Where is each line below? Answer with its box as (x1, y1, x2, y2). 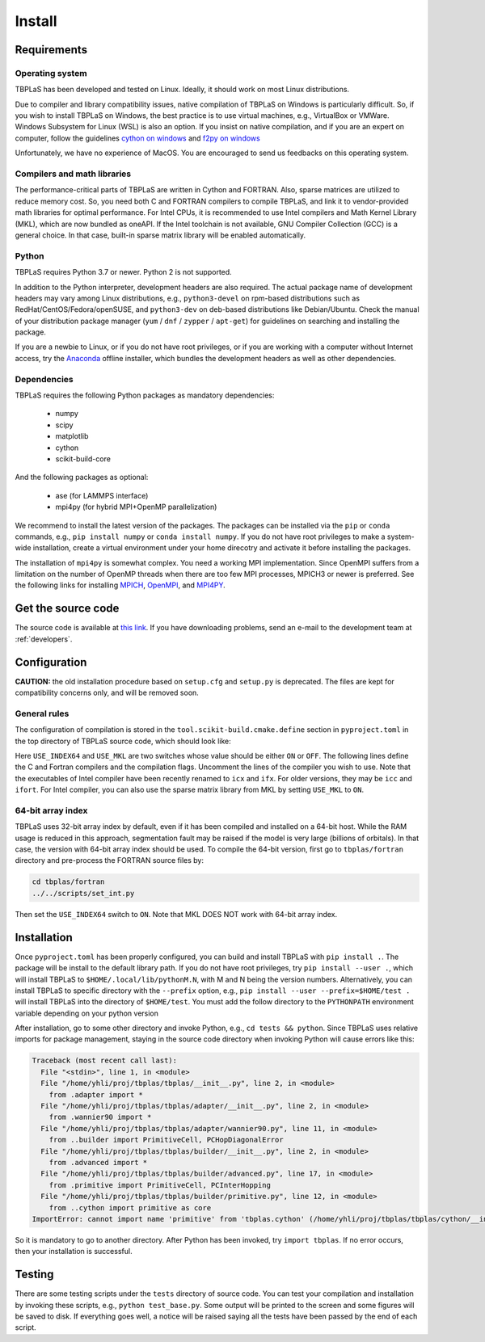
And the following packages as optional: (15, 473, 149, 482)
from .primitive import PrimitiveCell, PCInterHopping (48, 1180, 271, 1189)
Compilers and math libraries (15, 168, 132, 179)
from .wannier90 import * (48, 1113, 152, 1122)
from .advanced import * (48, 1158, 148, 1167)
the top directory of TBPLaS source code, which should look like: (15, 736, 231, 746)
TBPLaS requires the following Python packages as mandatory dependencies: (15, 390, 275, 400)
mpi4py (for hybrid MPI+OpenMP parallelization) (55, 502, 217, 512)
